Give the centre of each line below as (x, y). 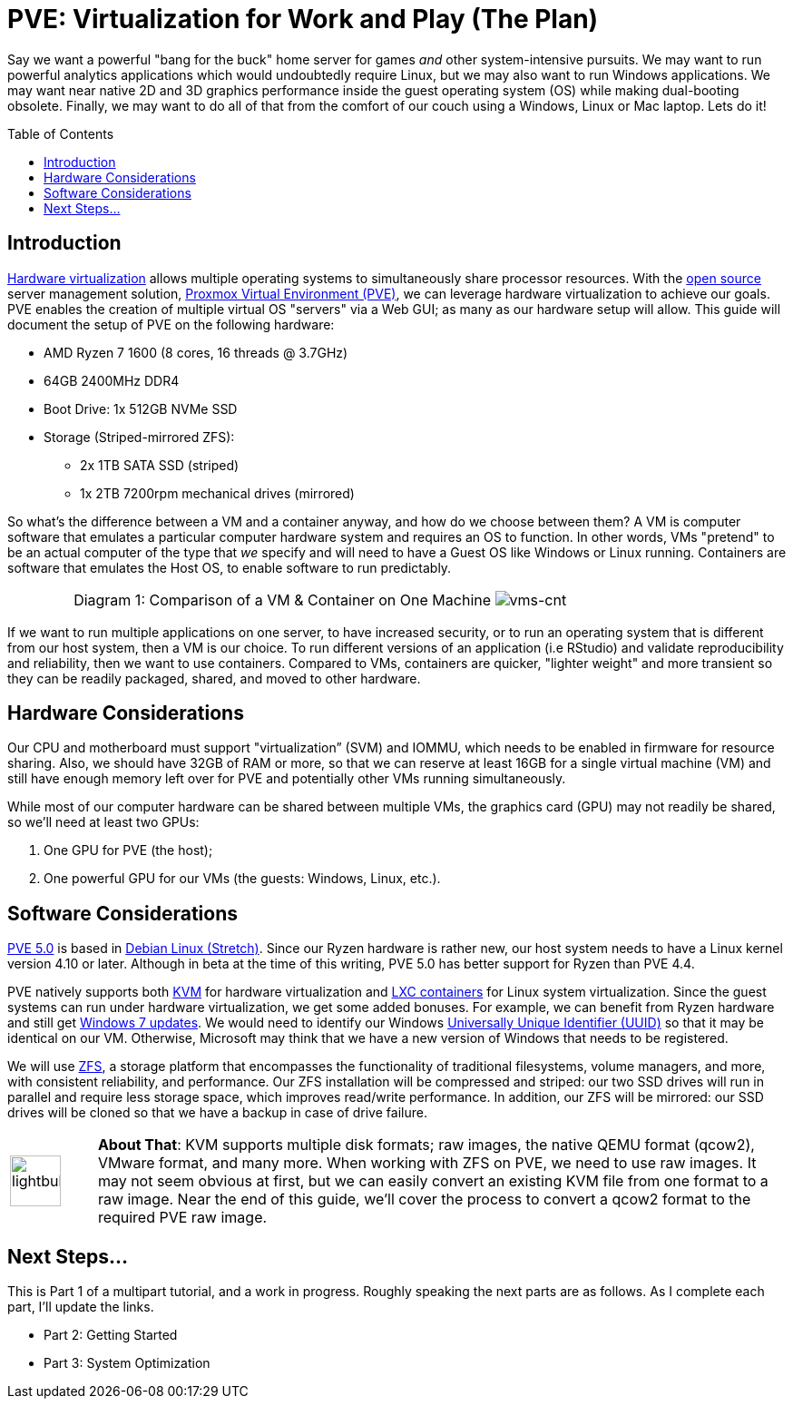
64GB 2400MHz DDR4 (112, 380)
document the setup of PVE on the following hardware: (171, 324)
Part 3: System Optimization (127, 1363)
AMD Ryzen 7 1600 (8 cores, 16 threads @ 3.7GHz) (196, 352)
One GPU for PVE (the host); (128, 850)
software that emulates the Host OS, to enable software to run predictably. (230, 567)
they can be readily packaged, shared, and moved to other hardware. (214, 678)
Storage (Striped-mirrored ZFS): (139, 437)
